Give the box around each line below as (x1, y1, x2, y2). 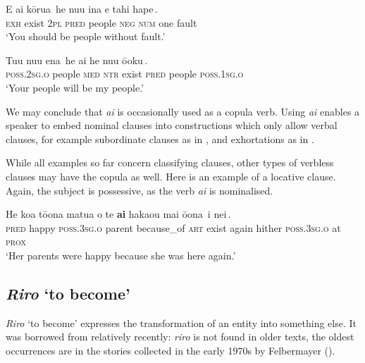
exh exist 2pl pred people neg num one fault (6, 15, 197, 30)
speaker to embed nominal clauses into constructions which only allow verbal (6, 118, 338, 133)
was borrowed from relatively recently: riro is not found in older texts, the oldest (6, 329, 354, 344)
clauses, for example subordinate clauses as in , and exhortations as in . (6, 131, 314, 146)
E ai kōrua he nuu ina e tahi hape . (6, 1, 158, 16)
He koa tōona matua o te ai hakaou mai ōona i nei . (6, 207, 231, 221)
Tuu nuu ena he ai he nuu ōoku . (6, 52, 148, 67)
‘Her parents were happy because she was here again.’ (6, 247, 236, 262)
